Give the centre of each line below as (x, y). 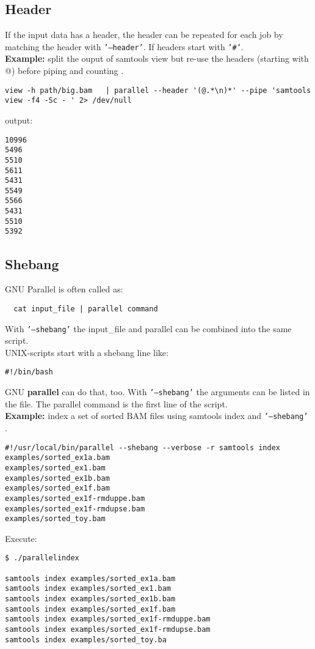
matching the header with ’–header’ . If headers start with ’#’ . (124, 46)
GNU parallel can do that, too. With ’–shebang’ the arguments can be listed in (157, 392)
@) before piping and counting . (64, 71)
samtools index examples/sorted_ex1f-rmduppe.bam (108, 619)
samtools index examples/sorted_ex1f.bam (90, 609)
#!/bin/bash (29, 372)
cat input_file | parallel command (86, 309)
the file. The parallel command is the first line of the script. (116, 403)
